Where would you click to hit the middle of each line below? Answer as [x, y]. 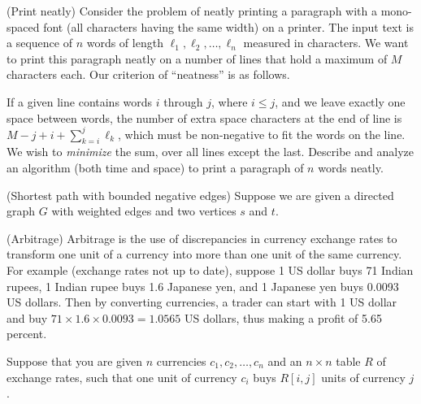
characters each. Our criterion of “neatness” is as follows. [148, 74]
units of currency [363, 377]
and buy [27, 317]
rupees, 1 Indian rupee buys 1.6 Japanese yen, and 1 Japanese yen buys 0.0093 [203, 286]
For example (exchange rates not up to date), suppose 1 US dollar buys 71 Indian [210, 270]
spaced [23, 26]
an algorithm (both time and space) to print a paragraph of [155, 168]
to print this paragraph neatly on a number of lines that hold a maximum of [197, 58]
